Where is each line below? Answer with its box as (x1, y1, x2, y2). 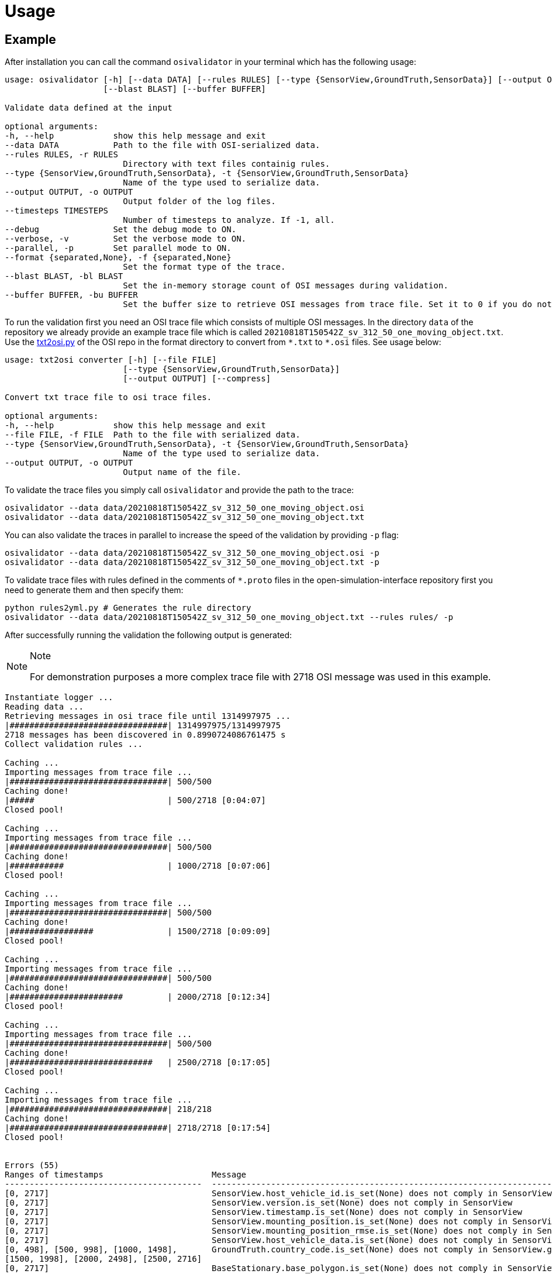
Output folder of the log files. (123, 197, 276, 206)
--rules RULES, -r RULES (5, 150, 118, 160)
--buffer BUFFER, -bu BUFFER (5, 290, 138, 300)
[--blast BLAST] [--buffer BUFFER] (103, 84, 266, 94)
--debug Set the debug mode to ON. (5, 225, 237, 235)
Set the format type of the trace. (123, 262, 286, 272)
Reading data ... (5, 702, 84, 712)
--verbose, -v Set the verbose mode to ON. (5, 234, 247, 244)
